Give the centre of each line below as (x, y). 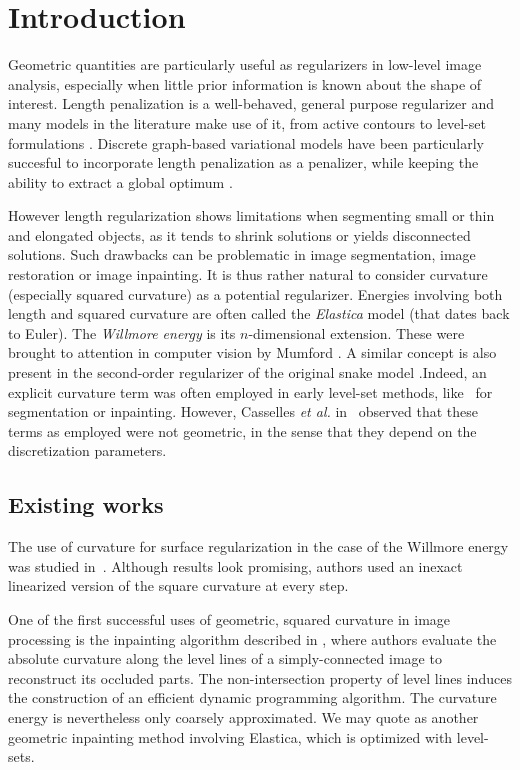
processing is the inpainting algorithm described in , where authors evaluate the (252, 638)
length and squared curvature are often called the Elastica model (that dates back (259, 313)
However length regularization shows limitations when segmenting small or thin (251, 215)
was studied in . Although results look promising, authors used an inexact (235, 565)
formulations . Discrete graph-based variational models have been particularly (246, 142)
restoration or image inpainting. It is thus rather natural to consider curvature (248, 274)
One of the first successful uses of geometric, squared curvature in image (229, 618)
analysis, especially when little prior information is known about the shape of (245, 83)
